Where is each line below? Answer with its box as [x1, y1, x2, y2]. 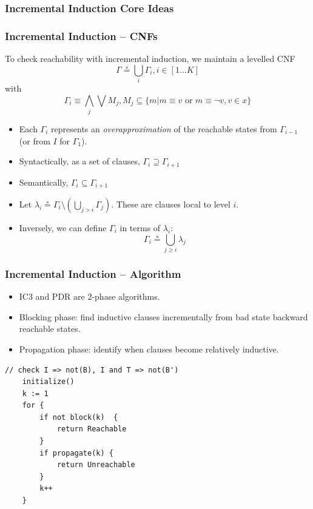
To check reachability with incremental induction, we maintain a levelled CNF [5, 52, 295, 65]
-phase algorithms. [92, 290, 160, 303]
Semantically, [19, 175, 69, 188]
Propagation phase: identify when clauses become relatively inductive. [19, 342, 279, 355]
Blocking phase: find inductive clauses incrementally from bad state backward [19, 310, 308, 323]
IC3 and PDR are [19, 290, 85, 303]
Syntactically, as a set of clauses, [19, 155, 140, 167]
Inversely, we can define [19, 221, 107, 234]
